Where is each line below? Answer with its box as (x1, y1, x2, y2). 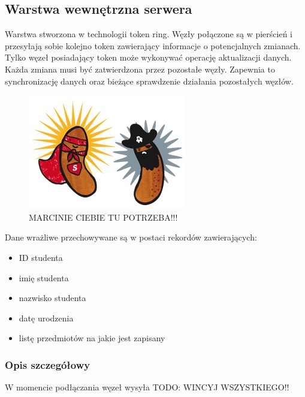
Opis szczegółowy (5, 357, 90, 372)
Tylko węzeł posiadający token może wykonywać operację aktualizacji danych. (5, 51, 292, 64)
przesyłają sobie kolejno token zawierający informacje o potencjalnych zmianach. (5, 39, 301, 52)
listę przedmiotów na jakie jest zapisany (19, 332, 165, 344)
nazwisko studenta (19, 291, 86, 304)
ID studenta (19, 251, 63, 263)
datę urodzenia (19, 311, 74, 324)
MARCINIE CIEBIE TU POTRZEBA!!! (29, 210, 178, 223)
